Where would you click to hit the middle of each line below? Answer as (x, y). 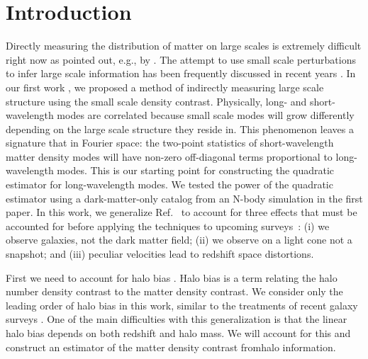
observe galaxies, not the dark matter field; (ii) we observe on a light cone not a (179, 240)
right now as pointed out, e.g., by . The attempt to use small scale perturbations (181, 59)
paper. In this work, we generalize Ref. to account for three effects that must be (182, 212)
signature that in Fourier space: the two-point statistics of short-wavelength (170, 143)
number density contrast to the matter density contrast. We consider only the (174, 291)
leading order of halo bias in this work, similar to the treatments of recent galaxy (182, 305)
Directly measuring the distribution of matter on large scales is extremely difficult (184, 46)
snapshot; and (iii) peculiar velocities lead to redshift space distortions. (160, 254)
